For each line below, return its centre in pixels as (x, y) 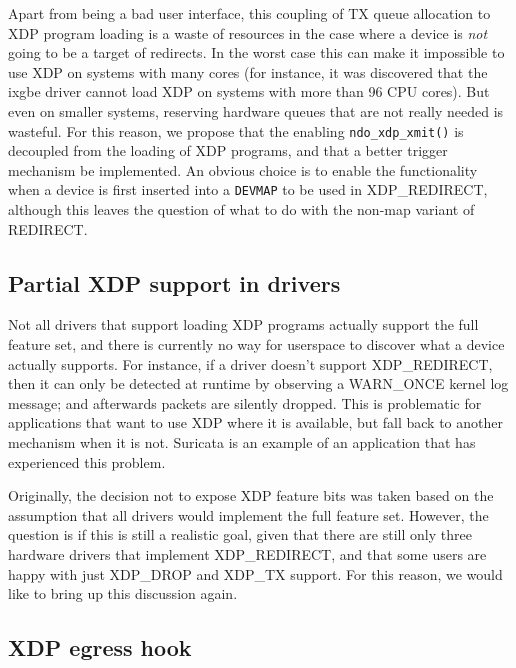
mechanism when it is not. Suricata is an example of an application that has (242, 442)
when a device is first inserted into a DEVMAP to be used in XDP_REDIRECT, (248, 189)
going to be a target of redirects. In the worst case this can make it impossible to (256, 52)
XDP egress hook (100, 647)
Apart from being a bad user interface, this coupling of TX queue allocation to (249, 13)
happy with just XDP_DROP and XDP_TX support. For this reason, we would (255, 573)
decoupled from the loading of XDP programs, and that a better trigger (228, 150)
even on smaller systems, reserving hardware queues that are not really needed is (256, 110)
